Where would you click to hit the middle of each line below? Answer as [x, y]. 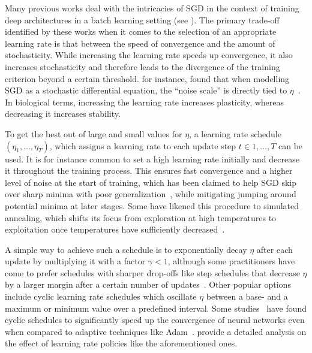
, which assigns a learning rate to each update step [143, 145]
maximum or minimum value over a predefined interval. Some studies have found [156, 308]
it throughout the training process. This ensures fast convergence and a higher [149, 171]
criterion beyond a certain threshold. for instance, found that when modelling [147, 78]
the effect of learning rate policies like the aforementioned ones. [121, 343]
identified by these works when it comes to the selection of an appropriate [141, 31]
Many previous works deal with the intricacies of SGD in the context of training [152, 8]
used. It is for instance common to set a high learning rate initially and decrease [152, 159]
